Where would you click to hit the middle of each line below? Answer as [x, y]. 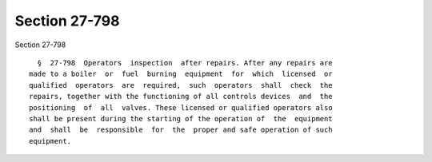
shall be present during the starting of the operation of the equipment [181, 119]
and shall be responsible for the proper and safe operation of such [181, 130]
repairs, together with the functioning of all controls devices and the [181, 97]
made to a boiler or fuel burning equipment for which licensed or [181, 74]
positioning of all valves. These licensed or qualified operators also [181, 107]
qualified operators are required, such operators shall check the [181, 85]
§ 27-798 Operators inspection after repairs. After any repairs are [185, 63]
